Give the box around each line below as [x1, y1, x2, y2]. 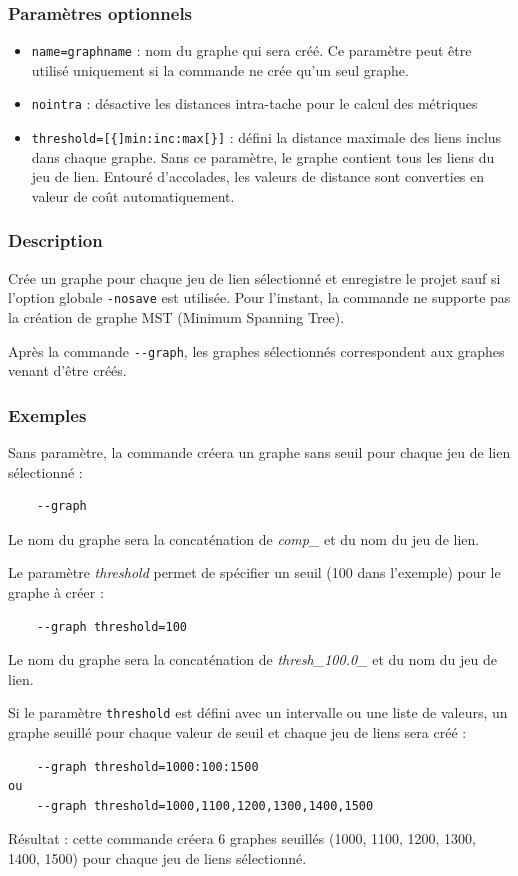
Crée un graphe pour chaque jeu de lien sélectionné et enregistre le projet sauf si [8, 267, 501, 288]
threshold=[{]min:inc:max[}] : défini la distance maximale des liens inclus [31, 127, 502, 148]
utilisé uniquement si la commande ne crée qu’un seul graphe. [31, 59, 409, 80]
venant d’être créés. [8, 360, 127, 381]
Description [8, 228, 103, 253]
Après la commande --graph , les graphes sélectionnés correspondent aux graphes [8, 340, 505, 361]
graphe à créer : [8, 582, 104, 603]
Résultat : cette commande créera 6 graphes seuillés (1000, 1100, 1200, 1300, [8, 828, 476, 849]
